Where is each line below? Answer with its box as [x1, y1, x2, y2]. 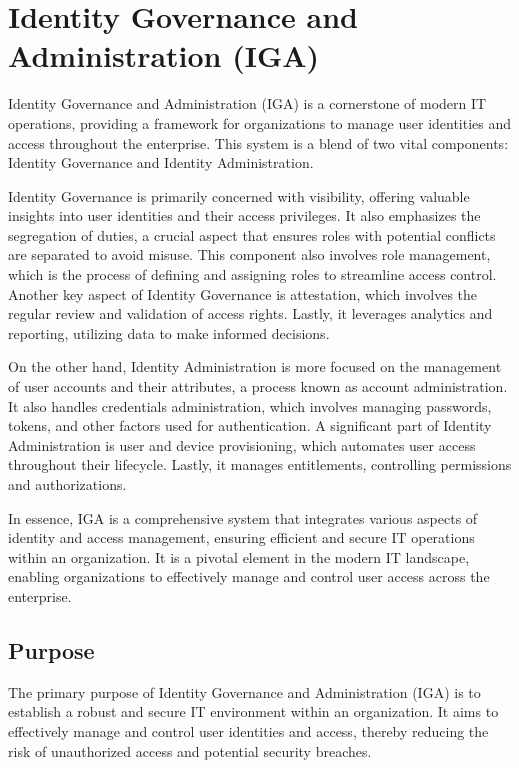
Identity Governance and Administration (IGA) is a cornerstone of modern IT [8, 93, 487, 114]
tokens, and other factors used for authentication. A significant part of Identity [8, 415, 492, 436]
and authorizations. [8, 474, 127, 494]
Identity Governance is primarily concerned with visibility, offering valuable [8, 185, 470, 206]
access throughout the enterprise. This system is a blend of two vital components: [8, 132, 509, 153]
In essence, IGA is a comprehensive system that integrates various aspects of [8, 507, 478, 528]
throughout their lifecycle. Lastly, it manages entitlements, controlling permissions [8, 454, 512, 475]
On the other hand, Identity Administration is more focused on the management [8, 356, 502, 377]
